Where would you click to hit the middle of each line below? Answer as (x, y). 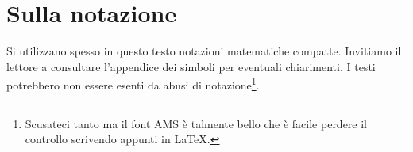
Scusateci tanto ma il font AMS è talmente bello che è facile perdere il (196, 123)
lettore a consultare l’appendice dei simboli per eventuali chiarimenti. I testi (191, 66)
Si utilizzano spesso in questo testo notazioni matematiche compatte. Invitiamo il (204, 51)
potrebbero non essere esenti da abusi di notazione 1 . (133, 84)
